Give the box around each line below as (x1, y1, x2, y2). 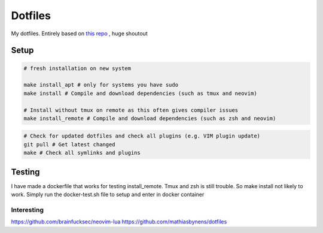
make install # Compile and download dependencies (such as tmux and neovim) (23, 90, 257, 97)
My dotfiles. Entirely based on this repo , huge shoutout (11, 30, 148, 37)
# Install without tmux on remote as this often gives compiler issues (23, 106, 239, 114)
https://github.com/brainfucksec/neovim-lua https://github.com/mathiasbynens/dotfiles (11, 218, 227, 225)
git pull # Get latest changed (23, 141, 116, 148)
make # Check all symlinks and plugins (23, 149, 141, 157)
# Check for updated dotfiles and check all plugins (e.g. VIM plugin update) (23, 133, 260, 140)
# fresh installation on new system (23, 65, 132, 72)
